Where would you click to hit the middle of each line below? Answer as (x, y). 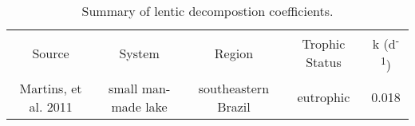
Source (51, 53)
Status (324, 62)
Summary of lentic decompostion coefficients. (207, 11)
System (139, 53)
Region (234, 53)
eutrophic (324, 97)
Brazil (234, 106)
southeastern (234, 88)
